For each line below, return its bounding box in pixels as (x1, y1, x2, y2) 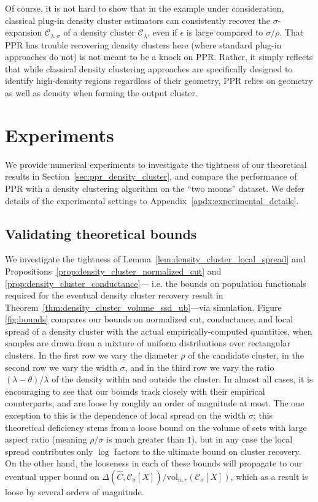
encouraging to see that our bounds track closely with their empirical (5, 384, 265, 397)
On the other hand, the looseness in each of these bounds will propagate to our (5, 457, 303, 470)
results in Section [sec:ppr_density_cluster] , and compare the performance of (5, 170, 297, 183)
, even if (147, 26, 177, 39)
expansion (5, 26, 42, 39)
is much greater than (106, 433, 185, 446)
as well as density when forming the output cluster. (5, 86, 198, 99)
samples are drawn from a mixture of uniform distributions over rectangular (5, 337, 291, 349)
